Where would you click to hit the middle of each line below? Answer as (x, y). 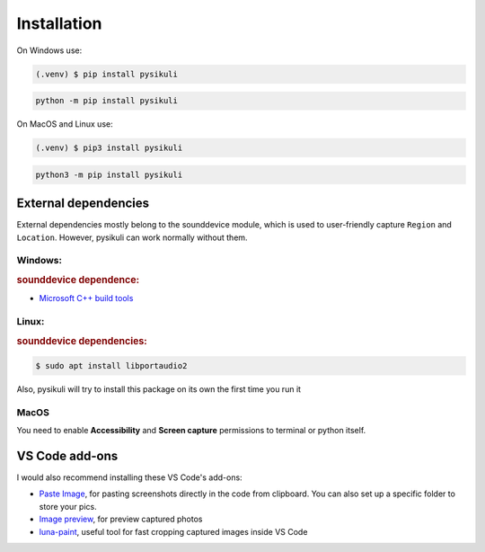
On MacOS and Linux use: (65, 124)
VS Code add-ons (67, 455)
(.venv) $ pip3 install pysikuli (109, 148)
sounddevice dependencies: (82, 341)
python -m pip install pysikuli (107, 101)
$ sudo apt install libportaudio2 (111, 365)
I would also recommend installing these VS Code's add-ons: (129, 477)
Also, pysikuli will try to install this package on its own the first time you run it (159, 389)
